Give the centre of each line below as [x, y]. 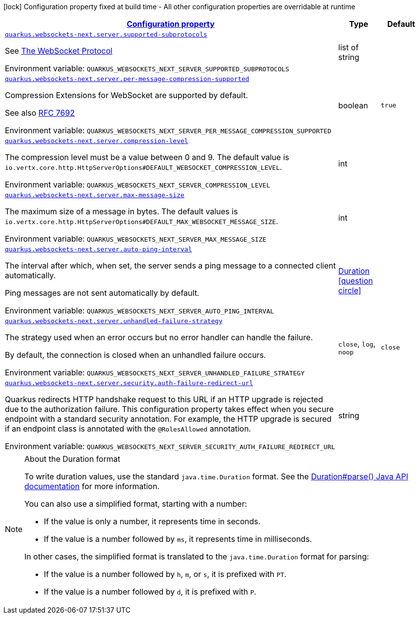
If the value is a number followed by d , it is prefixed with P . [150, 592]
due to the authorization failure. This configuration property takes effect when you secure [170, 409]
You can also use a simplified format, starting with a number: [136, 504]
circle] [350, 290]
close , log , [357, 344]
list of [349, 47]
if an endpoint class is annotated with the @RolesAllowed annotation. [128, 429]
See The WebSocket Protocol [59, 51]
